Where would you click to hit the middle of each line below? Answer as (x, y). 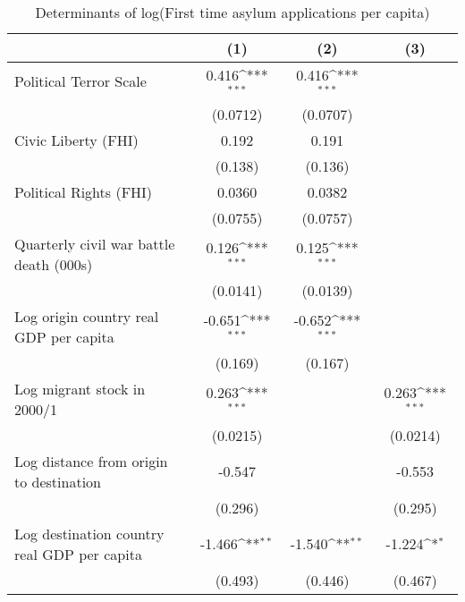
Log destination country (89, 533)
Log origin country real (87, 316)
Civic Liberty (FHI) (76, 140)
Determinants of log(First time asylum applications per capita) (232, 12)
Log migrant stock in (80, 388)
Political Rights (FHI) (84, 191)
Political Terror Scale (80, 81)
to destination (58, 481)
